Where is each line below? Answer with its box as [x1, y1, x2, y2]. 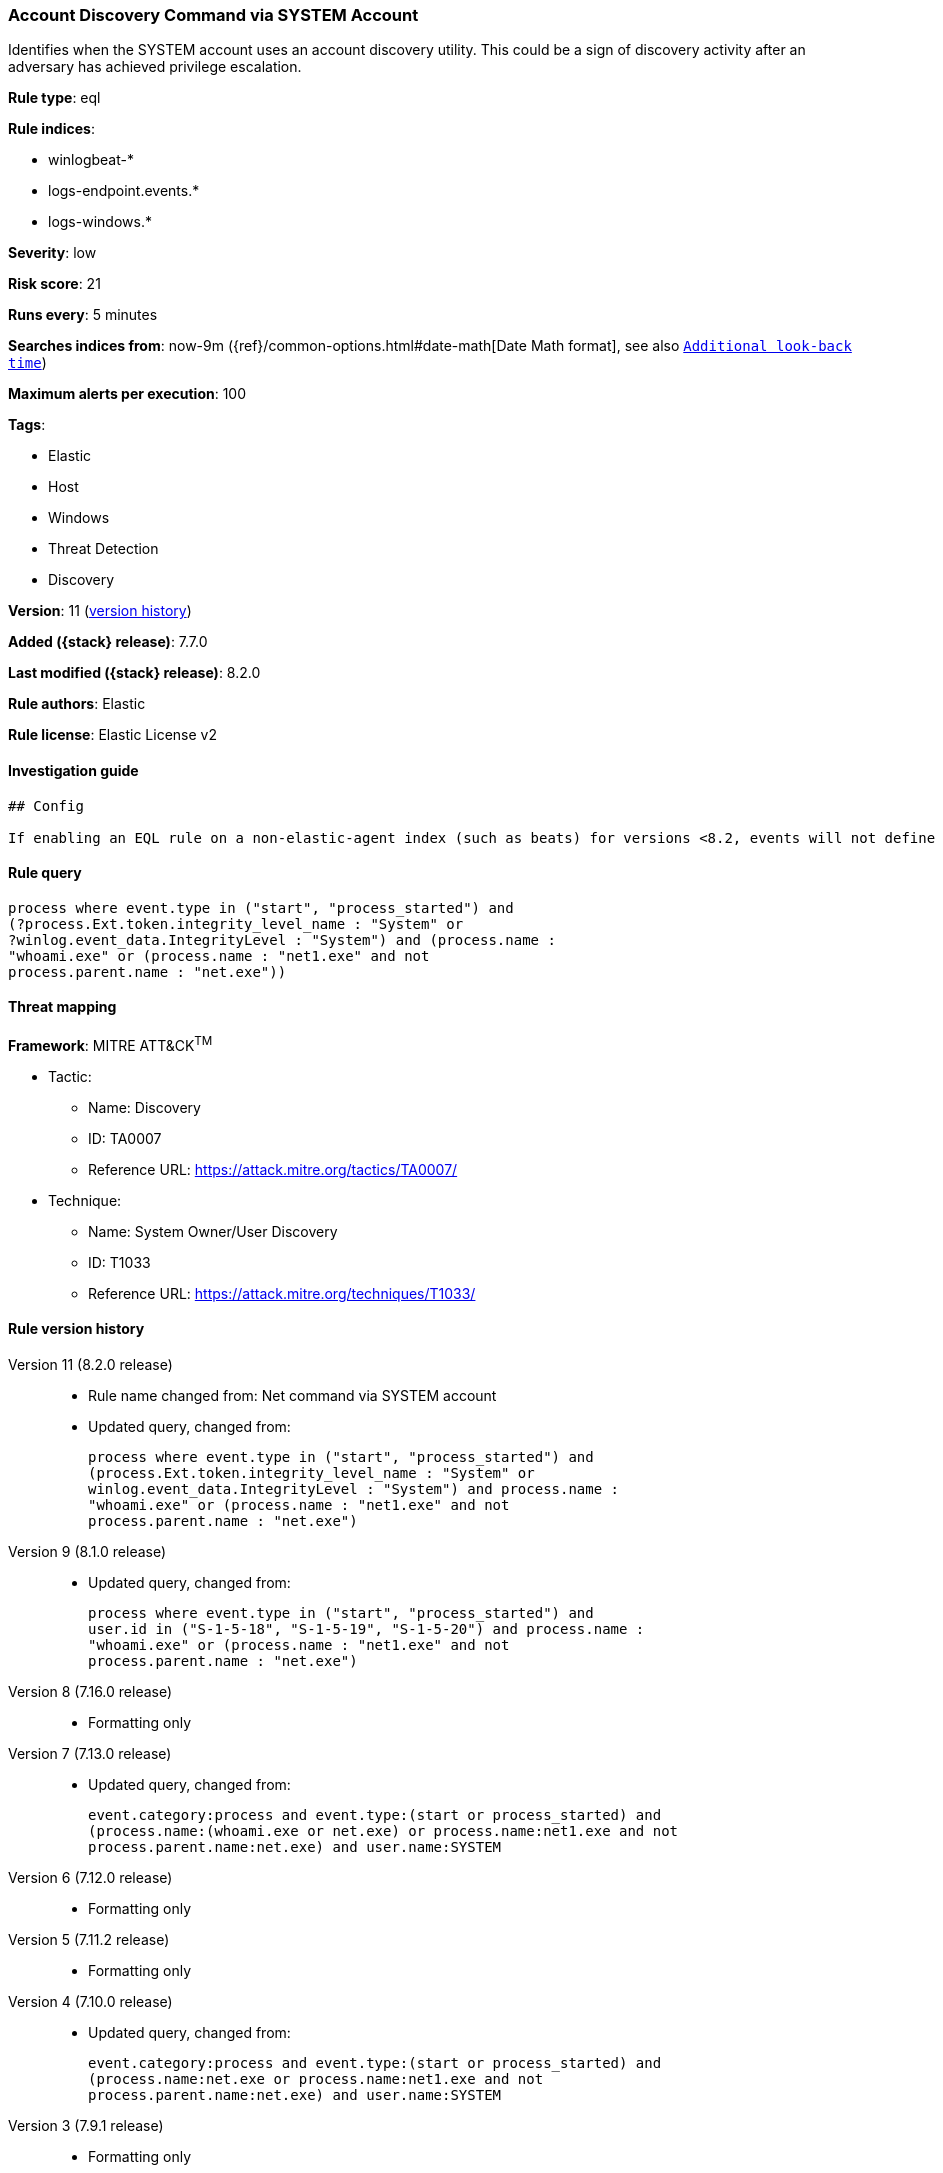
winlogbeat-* [48, 151, 134, 169]
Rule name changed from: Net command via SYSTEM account [88, 1386, 497, 1404]
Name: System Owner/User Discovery [88, 1222, 338, 1240]
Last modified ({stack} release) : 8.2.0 [8, 664, 261, 682]
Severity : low [8, 244, 97, 262]
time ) [8, 354, 47, 372]
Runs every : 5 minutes [8, 306, 158, 324]
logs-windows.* [48, 213, 152, 231]
